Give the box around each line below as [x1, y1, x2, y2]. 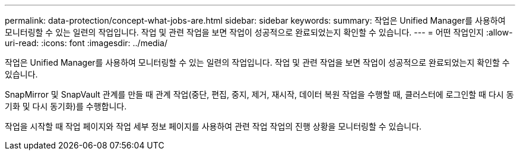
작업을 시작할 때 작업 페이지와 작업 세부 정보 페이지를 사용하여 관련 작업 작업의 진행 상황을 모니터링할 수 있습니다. [5, 121, 422, 131]
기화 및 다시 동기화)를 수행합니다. [5, 101, 127, 111]
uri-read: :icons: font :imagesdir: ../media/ [5, 38, 167, 48]
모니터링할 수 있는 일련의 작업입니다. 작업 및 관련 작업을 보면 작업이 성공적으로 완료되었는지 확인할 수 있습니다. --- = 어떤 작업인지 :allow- [5, 27, 513, 37]
